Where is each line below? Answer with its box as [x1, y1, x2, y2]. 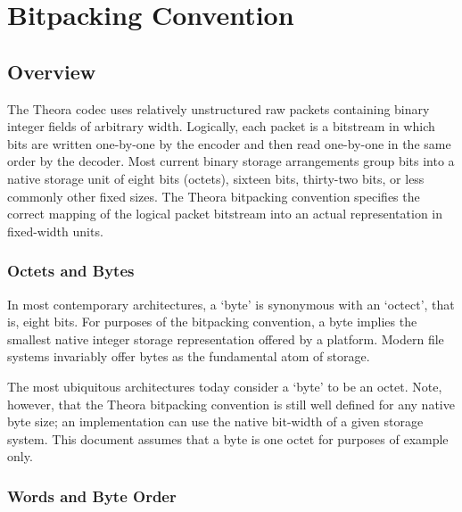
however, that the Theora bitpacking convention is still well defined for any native [7, 394, 455, 413]
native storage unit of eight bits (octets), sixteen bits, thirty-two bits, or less [7, 169, 425, 187]
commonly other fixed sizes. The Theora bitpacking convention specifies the [7, 186, 420, 205]
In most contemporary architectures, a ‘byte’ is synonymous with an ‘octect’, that [7, 294, 455, 313]
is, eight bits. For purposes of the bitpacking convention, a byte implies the [7, 312, 417, 331]
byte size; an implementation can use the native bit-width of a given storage [7, 412, 424, 431]
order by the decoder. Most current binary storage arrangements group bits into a [7, 152, 455, 170]
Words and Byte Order [7, 484, 177, 507]
